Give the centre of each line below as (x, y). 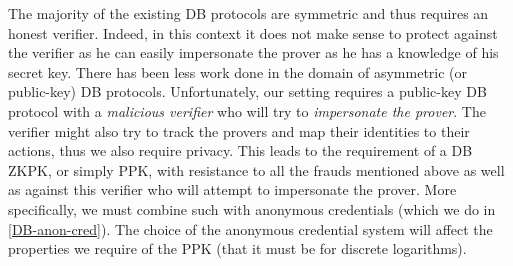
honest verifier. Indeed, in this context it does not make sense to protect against (253, 32)
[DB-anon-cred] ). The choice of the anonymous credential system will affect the (250, 228)
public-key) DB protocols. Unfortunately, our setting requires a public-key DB (247, 91)
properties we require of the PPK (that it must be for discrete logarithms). (237, 248)
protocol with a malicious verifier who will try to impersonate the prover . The (247, 110)
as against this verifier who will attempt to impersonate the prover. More (232, 189)
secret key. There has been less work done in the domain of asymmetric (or (238, 71)
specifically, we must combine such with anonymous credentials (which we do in (252, 208)
